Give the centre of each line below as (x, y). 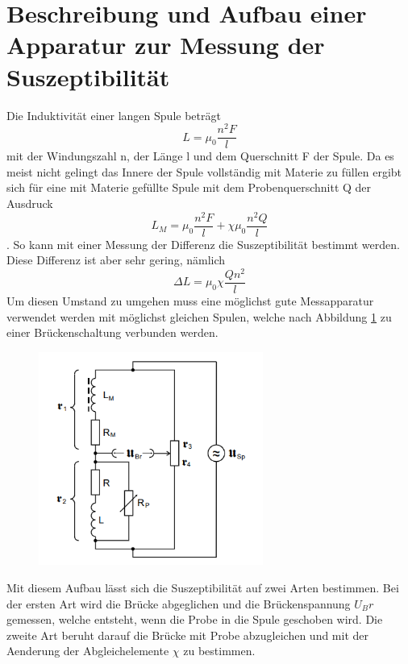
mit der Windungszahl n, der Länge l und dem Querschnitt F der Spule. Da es (200, 156)
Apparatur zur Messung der (166, 45)
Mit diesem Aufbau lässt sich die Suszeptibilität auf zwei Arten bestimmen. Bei (203, 588)
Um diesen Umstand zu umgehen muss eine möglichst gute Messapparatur (190, 301)
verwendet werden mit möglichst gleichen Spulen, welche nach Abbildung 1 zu (199, 316)
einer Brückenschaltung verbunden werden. (112, 332)
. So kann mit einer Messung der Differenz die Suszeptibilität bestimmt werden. (203, 244)
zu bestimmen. (219, 651)
